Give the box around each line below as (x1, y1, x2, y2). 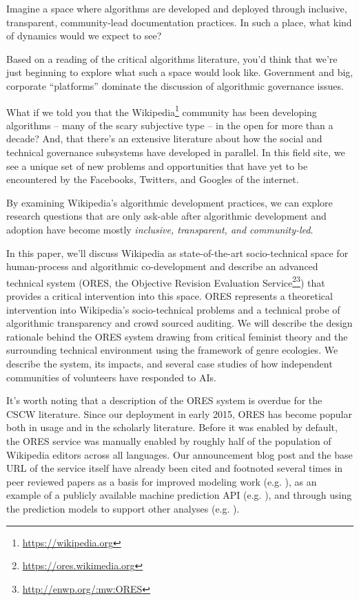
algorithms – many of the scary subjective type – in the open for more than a (6, 117, 334, 132)
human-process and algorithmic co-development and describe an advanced (6, 259, 318, 274)
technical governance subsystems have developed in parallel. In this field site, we (6, 145, 345, 159)
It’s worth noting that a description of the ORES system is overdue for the (6, 393, 322, 408)
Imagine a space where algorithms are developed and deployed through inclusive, (6, 1, 347, 15)
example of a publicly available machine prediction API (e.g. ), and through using (6, 488, 352, 502)
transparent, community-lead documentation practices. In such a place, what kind (6, 15, 352, 29)
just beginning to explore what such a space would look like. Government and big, (6, 65, 353, 79)
